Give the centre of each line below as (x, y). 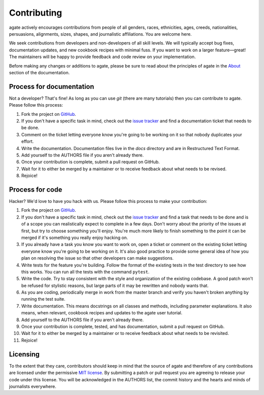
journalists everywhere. (33, 386)
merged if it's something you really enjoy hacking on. (75, 238)
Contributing (35, 13)
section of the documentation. (39, 72)
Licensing (24, 354)
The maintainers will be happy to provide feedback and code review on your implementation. (102, 57)
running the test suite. (43, 299)
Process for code (36, 189)
